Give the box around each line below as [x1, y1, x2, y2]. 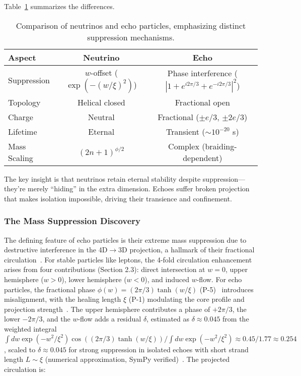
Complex [168, 140, 199, 152]
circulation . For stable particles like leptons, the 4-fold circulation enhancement [4, 254, 252, 264]
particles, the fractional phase [4, 284, 96, 294]
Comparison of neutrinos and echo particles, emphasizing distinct [16, 19, 246, 31]
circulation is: [4, 363, 46, 374]
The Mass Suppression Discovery [4, 214, 140, 227]
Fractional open [175, 96, 230, 108]
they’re [4, 183, 26, 194]
